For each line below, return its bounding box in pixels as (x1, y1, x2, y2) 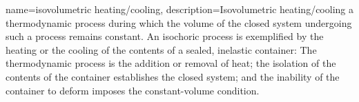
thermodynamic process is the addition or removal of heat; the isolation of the (6, 56, 336, 70)
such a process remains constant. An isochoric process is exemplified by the (6, 29, 324, 43)
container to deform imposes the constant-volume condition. (6, 83, 260, 97)
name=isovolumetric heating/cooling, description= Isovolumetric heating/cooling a (6, 2, 353, 16)
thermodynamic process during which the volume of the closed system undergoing (6, 15, 352, 30)
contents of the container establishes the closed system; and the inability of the (6, 69, 340, 83)
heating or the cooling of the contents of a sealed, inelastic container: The (6, 42, 317, 57)
